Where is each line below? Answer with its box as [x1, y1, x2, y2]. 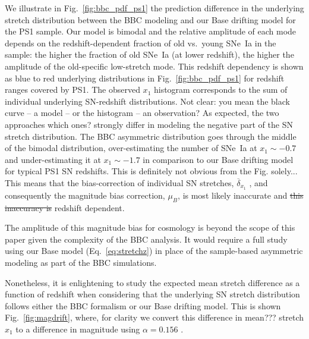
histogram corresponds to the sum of [153, 83, 288, 96]
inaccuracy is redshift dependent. [5, 201, 125, 214]
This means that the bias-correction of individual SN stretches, [5, 176, 234, 189]
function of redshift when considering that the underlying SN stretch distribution [5, 288, 300, 300]
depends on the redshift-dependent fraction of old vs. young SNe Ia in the [5, 36, 276, 49]
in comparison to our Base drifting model [143, 153, 294, 165]
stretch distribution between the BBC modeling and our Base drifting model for [5, 13, 296, 26]
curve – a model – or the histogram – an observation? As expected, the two [5, 106, 279, 119]
